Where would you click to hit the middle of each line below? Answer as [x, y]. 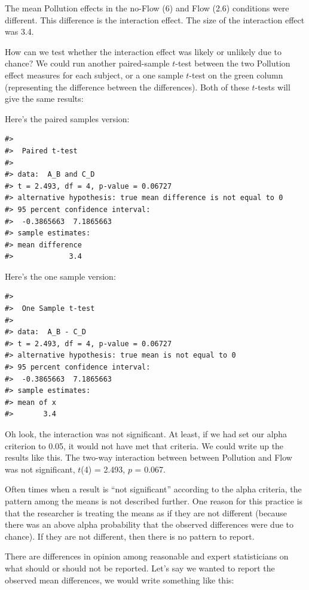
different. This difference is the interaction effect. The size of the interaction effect [155, 19]
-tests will [273, 87]
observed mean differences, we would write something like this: [120, 580]
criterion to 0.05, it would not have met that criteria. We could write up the [144, 445]
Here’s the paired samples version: [67, 118]
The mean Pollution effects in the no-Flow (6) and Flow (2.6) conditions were [147, 8]
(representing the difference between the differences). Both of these [127, 87]
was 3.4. [19, 31]
